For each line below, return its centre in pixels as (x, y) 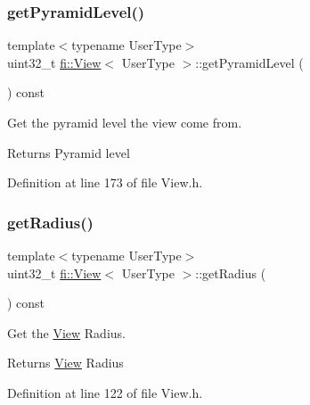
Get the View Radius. (66, 332)
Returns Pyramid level (69, 152)
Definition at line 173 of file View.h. (105, 182)
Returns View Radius (65, 363)
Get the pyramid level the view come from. (125, 122)
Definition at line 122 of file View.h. (105, 392)
